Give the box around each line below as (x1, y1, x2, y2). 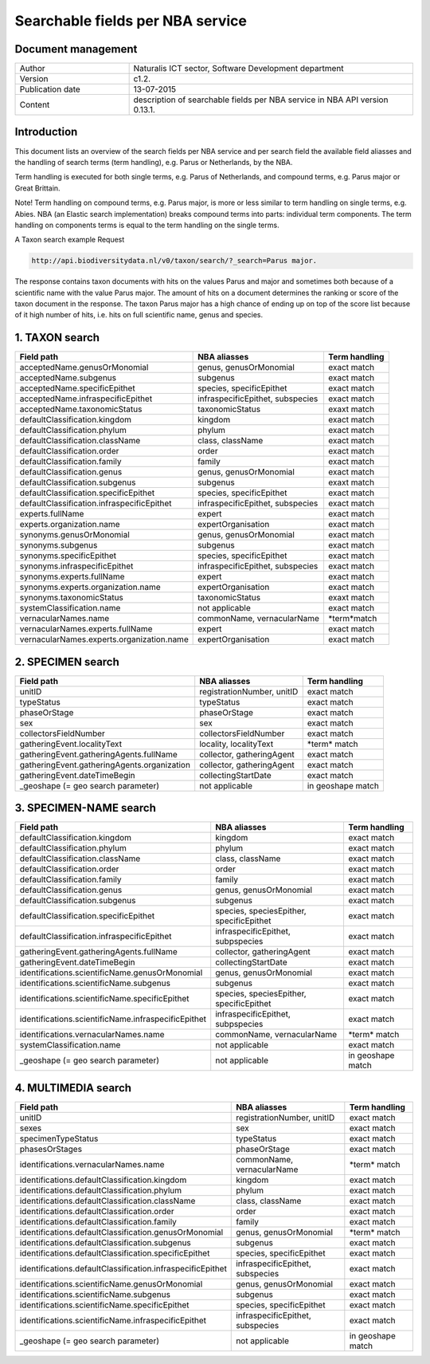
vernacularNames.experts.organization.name (19, 634, 189, 645)
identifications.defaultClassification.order (19, 1205, 174, 1217)
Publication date (19, 84, 81, 95)
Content (19, 100, 50, 111)
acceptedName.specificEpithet (19, 383, 135, 394)
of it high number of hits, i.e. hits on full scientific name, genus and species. (14, 310, 263, 320)
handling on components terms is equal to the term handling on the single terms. (14, 220, 279, 230)
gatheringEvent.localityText (19, 738, 123, 749)
